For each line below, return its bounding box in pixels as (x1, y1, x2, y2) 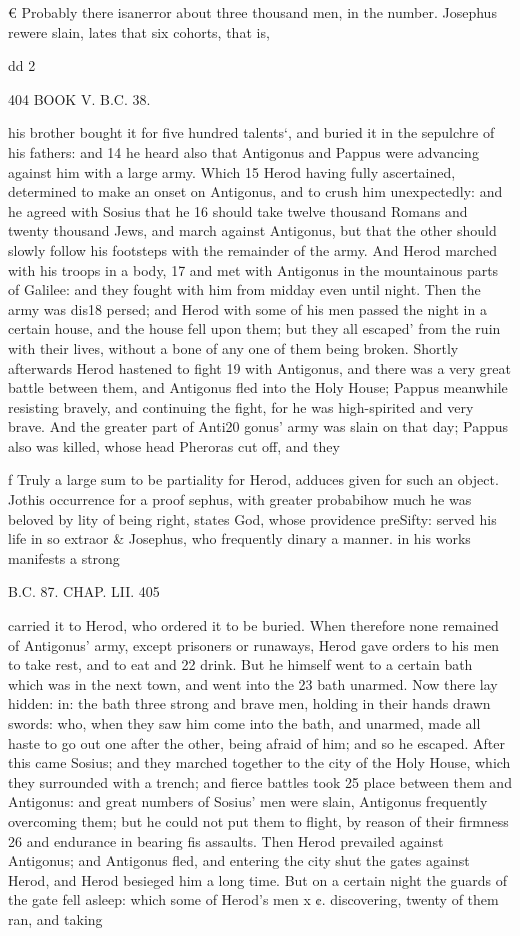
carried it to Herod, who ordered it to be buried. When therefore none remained (8, 615, 499, 636)
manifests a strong (8, 547, 120, 568)
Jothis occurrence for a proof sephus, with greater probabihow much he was (8, 489, 472, 510)
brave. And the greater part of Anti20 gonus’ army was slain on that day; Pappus (8, 416, 509, 437)
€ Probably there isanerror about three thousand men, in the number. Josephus (8, 2, 497, 22)
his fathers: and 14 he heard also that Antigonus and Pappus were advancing (8, 141, 479, 162)
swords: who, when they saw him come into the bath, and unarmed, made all (8, 713, 481, 733)
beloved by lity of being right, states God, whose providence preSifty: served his (8, 508, 497, 529)
